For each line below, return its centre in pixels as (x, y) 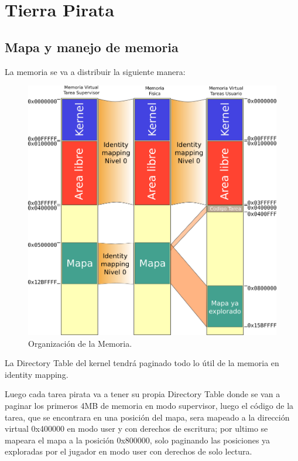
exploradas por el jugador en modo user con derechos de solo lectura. (129, 451)
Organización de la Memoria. (80, 343)
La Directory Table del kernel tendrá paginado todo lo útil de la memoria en (142, 363)
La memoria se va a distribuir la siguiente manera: (95, 71)
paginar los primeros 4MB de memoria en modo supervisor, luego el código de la (149, 405)
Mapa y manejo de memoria (92, 47)
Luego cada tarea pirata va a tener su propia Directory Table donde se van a (143, 394)
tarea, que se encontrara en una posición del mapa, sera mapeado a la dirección (147, 417)
